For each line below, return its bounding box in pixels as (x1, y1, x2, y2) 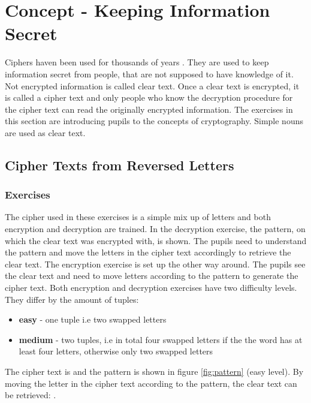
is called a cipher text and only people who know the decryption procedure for (5, 91, 293, 104)
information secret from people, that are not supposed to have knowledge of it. (5, 67, 294, 80)
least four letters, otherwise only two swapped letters (19, 345, 213, 357)
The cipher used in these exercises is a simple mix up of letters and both (5, 210, 271, 223)
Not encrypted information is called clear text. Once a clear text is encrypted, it (5, 79, 300, 92)
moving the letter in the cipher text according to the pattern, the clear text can (5, 377, 297, 389)
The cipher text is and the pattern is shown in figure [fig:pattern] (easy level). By (5, 365, 304, 377)
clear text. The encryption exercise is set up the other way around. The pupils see (5, 257, 306, 270)
